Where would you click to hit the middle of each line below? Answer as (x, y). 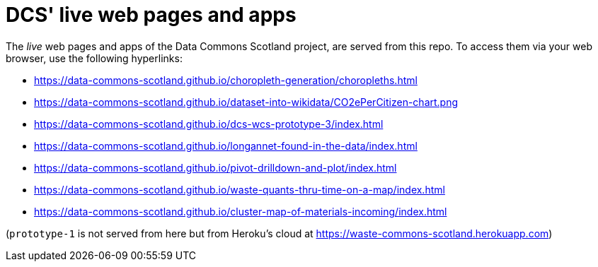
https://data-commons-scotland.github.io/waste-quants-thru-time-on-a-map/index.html (240, 189)
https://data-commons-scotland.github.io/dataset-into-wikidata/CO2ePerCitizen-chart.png (246, 102)
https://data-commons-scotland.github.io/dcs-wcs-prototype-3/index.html (209, 124)
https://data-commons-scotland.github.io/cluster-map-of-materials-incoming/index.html (241, 211)
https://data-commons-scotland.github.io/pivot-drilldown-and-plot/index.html (215, 167)
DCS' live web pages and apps (151, 15)
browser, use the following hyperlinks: (94, 58)
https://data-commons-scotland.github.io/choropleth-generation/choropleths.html (226, 80)
